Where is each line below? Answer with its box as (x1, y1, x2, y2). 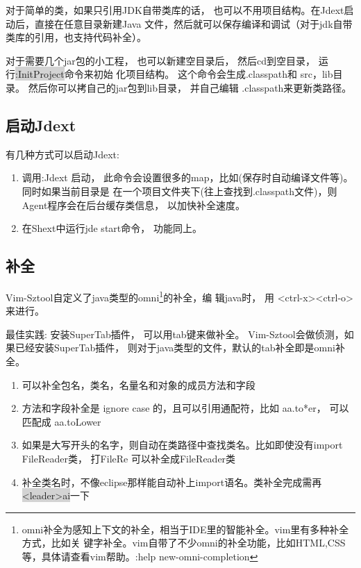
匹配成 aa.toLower (22, 414, 101, 428)
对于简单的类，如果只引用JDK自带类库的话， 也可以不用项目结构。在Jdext (6, 3, 344, 17)
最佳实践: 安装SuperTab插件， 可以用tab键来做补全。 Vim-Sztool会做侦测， (6, 326, 344, 341)
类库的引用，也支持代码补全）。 (6, 30, 146, 44)
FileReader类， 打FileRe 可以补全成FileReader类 (22, 451, 236, 465)
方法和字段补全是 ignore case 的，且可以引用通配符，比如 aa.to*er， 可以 (22, 401, 349, 415)
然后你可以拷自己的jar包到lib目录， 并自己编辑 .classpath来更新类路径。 (28, 80, 352, 94)
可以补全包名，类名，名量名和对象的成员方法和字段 (22, 377, 255, 392)
